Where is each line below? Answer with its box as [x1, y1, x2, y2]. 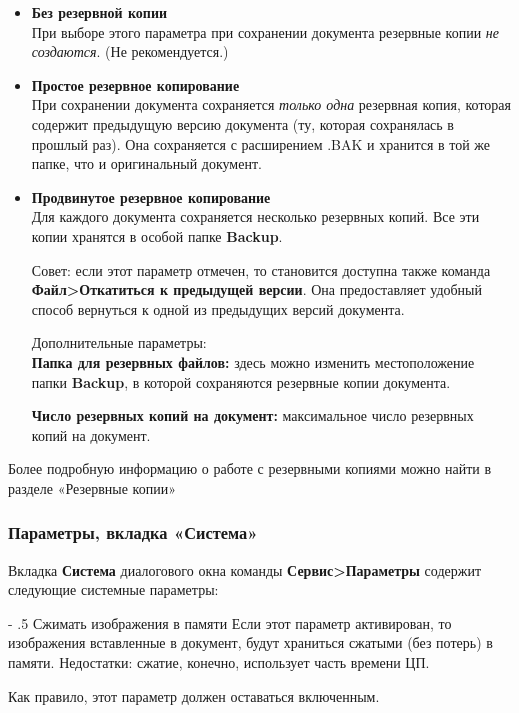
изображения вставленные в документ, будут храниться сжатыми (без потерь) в [8, 632, 493, 653]
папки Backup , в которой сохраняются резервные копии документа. [31, 371, 451, 392]
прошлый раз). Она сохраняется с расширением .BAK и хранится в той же [31, 133, 491, 154]
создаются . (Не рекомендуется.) [31, 41, 229, 62]
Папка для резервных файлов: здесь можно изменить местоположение [31, 351, 475, 372]
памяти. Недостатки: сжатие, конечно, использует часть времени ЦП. [8, 652, 430, 673]
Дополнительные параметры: [31, 332, 207, 353]
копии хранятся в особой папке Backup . [31, 225, 283, 246]
